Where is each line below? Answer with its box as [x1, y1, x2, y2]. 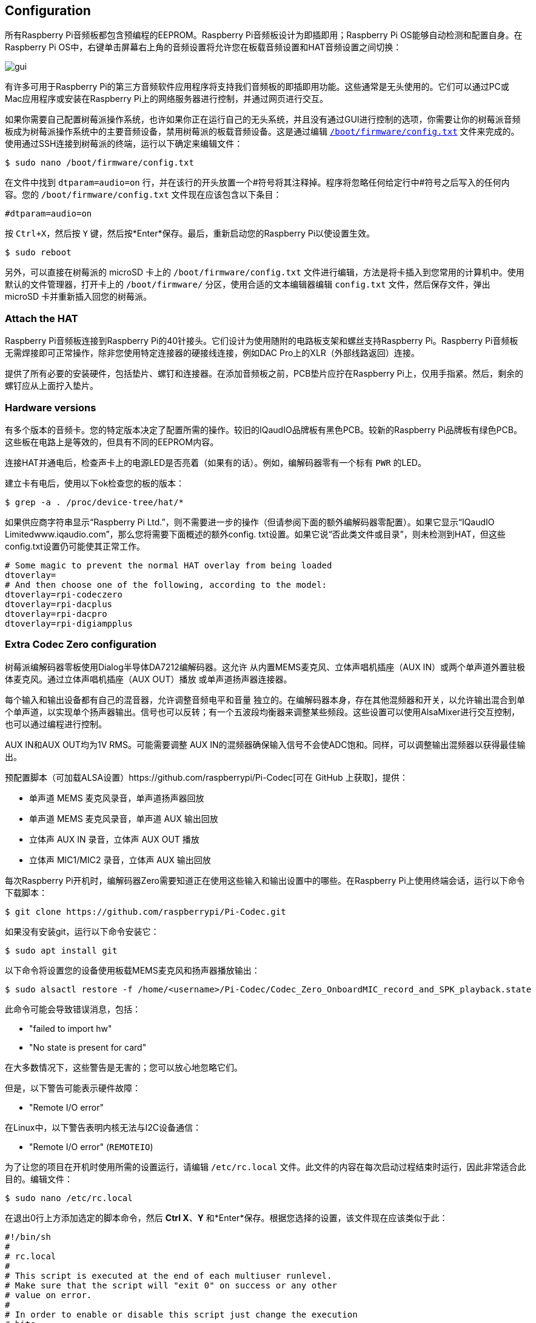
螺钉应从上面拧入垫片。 [5, 380, 98, 391]
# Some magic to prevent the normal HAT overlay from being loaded [5, 560, 332, 570]
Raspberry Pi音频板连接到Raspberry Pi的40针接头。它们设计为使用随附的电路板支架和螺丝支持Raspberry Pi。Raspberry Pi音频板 [5, 335, 518, 346]
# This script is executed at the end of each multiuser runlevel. [5, 1270, 332, 1281]
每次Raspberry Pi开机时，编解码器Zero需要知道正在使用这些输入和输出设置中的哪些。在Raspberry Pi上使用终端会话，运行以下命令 [5, 875, 525, 886]
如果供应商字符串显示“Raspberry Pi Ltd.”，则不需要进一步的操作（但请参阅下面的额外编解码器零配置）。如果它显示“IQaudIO [5, 516, 495, 527]
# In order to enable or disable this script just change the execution [5, 1309, 358, 1319]
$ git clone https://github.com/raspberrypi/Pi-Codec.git [5, 906, 286, 917]
